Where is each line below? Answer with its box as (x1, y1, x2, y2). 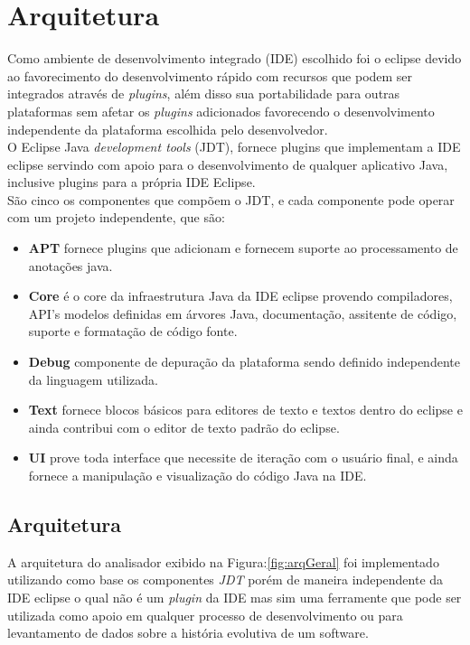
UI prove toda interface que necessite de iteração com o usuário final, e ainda (28, 448, 458, 467)
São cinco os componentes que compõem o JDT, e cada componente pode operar (7, 190, 455, 209)
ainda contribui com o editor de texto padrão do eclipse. (28, 417, 340, 436)
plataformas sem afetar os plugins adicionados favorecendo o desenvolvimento (7, 101, 435, 120)
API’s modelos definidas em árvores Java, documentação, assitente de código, (28, 304, 457, 322)
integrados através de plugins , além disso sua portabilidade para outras (7, 84, 400, 103)
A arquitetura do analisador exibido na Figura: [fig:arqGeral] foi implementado (7, 552, 439, 571)
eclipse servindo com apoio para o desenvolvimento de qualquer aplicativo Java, (7, 154, 448, 173)
